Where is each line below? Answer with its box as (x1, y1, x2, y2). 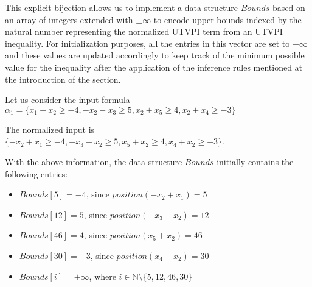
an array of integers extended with (5, 13, 133, 26)
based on (272, 1, 305, 13)
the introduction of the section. (5, 73, 121, 85)
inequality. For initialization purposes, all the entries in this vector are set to (5, 37, 290, 49)
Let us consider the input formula (5, 93, 130, 106)
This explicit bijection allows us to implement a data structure (5, 1, 238, 13)
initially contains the (217, 155, 294, 168)
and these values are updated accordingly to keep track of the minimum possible (5, 49, 305, 62)
